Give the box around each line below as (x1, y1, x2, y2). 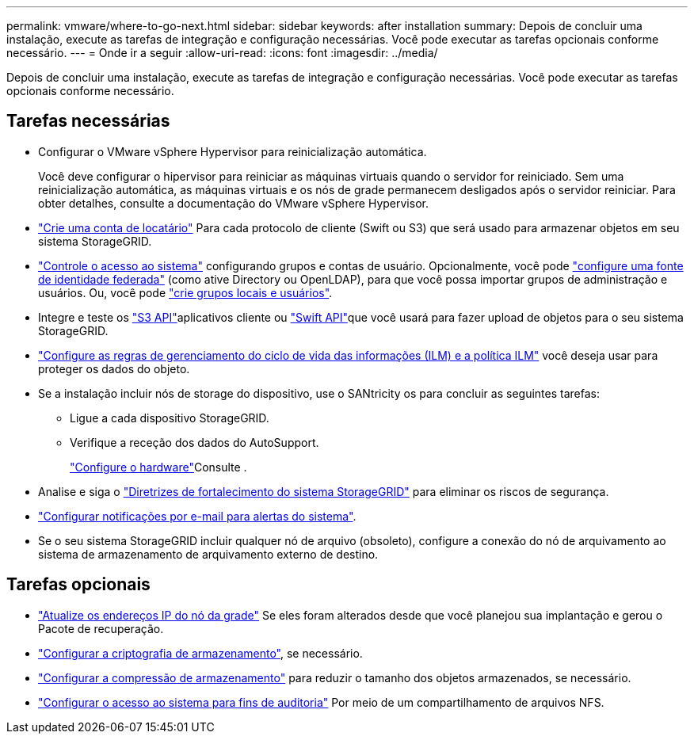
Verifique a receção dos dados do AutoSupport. (70, 435, 319, 449)
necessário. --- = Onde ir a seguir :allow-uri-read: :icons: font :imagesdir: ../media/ (6, 46, 438, 59)
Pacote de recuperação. (38, 621, 164, 635)
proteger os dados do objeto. (38, 361, 190, 376)
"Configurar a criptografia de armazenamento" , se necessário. (38, 646, 363, 660)
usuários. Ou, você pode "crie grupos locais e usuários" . (38, 285, 333, 299)
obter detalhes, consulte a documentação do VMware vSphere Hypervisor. (38, 196, 429, 210)
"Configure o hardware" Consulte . (70, 460, 247, 474)
